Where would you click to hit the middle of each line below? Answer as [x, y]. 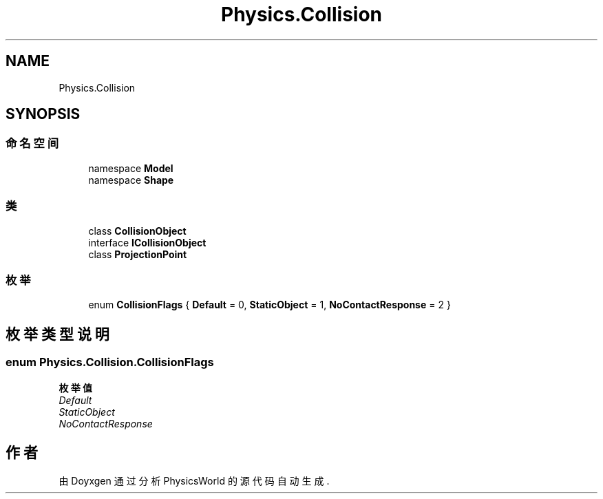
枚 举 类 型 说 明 [57, 334]
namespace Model [131, 168]
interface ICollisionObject [147, 242]
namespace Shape [131, 180]
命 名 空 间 [32, 144]
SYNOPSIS [43, 114]
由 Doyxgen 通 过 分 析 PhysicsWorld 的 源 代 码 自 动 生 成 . [194, 481]
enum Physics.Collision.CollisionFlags [110, 362]
